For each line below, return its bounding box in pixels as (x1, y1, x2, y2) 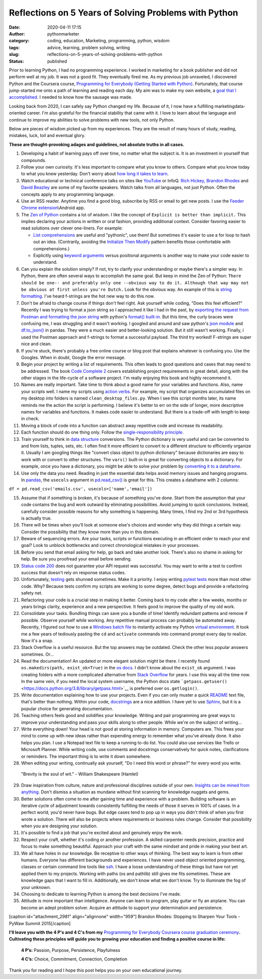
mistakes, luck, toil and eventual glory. (9, 133, 86, 139)
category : (9, 38, 30, 44)
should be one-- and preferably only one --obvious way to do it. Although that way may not (21, 280, 249, 285)
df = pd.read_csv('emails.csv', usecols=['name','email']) (9, 486, 153, 492)
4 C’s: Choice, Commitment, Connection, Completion (21, 956, 128, 962)
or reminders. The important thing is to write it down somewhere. (21, 753, 151, 759)
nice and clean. (21, 341, 52, 347)
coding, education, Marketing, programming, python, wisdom (47, 38, 170, 44)
